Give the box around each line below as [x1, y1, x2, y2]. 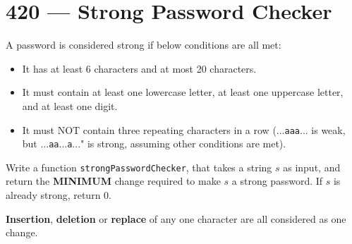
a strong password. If [231, 173, 323, 188]
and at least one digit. [22, 98, 118, 113]
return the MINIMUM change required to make [6, 173, 221, 188]
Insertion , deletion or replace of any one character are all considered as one [6, 211, 346, 226]
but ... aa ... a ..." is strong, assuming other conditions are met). [22, 136, 286, 151]
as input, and [283, 159, 341, 174]
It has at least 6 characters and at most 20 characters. [22, 61, 257, 75]
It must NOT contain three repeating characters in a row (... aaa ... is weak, [22, 122, 346, 137]
